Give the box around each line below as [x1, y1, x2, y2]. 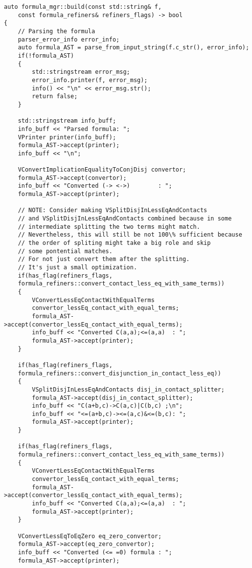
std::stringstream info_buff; [18, 117, 116, 125]
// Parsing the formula [18, 27, 95, 35]
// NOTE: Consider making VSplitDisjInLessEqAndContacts [18, 207, 207, 214]
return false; [32, 93, 78, 100]
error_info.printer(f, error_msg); [32, 76, 148, 84]
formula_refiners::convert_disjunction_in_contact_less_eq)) [18, 370, 221, 377]
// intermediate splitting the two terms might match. [18, 223, 200, 230]
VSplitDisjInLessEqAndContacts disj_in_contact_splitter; [32, 386, 225, 393]
